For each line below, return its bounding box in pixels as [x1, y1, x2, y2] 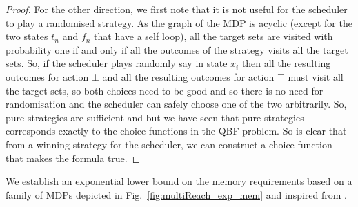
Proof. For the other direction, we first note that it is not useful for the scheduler [6, 2, 348, 16]
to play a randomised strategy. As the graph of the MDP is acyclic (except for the [6, 15, 352, 30]
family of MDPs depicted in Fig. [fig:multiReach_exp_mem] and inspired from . [6, 187, 347, 201]
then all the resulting [241, 56, 331, 70]
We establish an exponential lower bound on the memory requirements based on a [6, 174, 352, 188]
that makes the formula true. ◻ [6, 150, 141, 165]
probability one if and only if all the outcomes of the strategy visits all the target [6, 42, 348, 57]
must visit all [288, 69, 344, 83]
